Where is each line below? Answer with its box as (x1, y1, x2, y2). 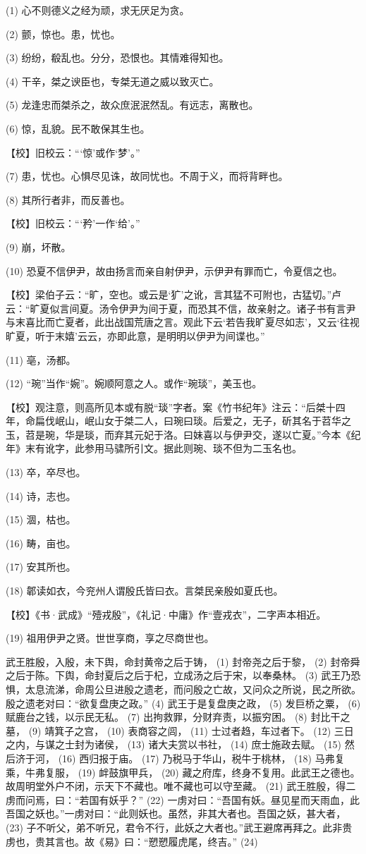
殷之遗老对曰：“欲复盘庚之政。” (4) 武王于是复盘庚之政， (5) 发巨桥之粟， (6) (6, 695, 361, 710)
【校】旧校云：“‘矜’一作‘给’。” (6, 216, 140, 231)
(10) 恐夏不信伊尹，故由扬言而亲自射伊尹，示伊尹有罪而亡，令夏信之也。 (6, 263, 343, 278)
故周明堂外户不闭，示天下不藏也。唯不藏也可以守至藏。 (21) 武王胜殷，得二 (6, 779, 356, 793)
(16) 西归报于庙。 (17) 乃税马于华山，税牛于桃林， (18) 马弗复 (58, 750, 345, 765)
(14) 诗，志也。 (6, 488, 76, 503)
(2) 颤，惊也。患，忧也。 (6, 26, 121, 41)
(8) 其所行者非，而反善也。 (6, 192, 130, 207)
